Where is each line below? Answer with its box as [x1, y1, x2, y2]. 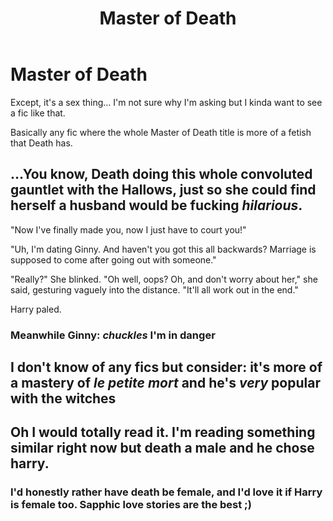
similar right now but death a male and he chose [10, 440, 315, 457]
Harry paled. [10, 303, 62, 315]
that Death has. [10, 137, 73, 149]
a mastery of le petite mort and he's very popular [10, 375, 321, 392]
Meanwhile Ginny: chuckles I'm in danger [10, 328, 216, 342]
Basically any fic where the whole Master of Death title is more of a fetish [10, 126, 312, 138]
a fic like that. [10, 107, 66, 119]
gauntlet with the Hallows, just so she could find [10, 182, 317, 199]
